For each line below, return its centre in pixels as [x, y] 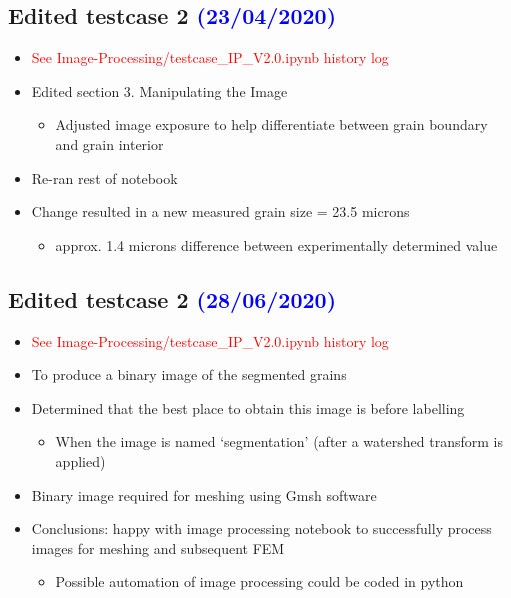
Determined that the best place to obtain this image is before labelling [248, 407]
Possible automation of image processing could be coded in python [259, 581]
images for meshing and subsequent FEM [158, 547]
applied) [80, 460]
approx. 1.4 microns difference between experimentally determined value [276, 244]
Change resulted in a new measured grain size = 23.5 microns [220, 211]
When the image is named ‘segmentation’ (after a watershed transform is [279, 441]
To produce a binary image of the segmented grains [189, 374]
